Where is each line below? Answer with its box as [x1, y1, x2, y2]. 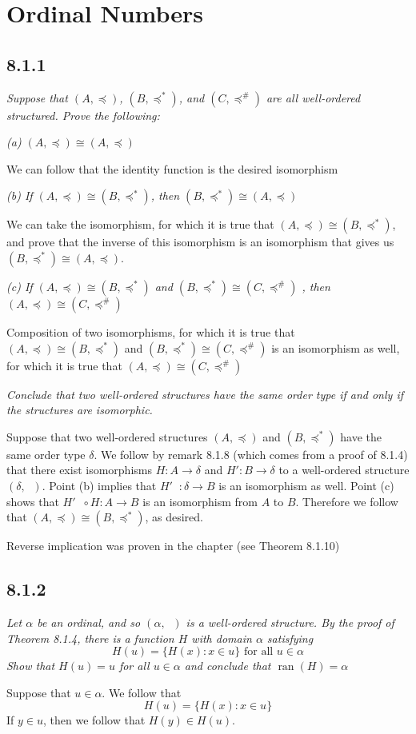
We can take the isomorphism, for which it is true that [6, 216, 274, 233]
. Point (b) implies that [42, 477, 157, 493]
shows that [6, 493, 59, 509]
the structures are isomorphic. [6, 401, 153, 418]
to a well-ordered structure [278, 461, 410, 478]
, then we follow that [42, 712, 146, 728]
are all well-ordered [266, 89, 361, 106]
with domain [191, 629, 252, 646]
